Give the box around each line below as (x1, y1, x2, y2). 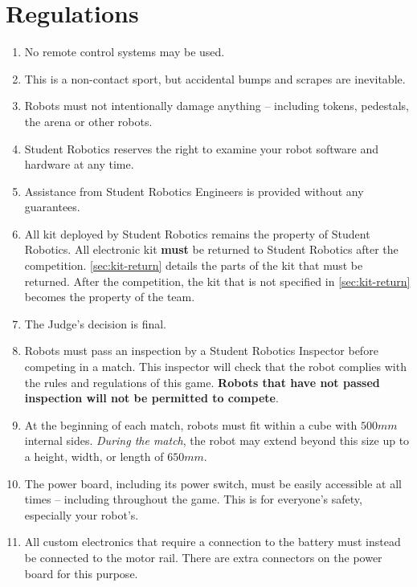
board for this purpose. (24, 565, 138, 581)
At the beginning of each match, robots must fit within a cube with (24, 416, 358, 433)
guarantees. (24, 198, 80, 215)
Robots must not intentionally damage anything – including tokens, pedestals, (24, 97, 409, 114)
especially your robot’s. (24, 506, 139, 523)
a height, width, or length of (24, 448, 164, 464)
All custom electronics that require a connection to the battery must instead (24, 533, 401, 550)
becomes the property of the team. (24, 288, 195, 305)
